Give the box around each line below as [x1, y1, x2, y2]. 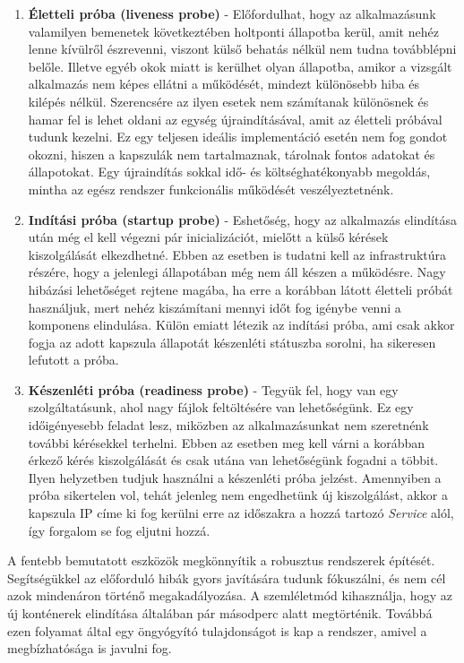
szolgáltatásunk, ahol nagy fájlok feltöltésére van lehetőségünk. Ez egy [28, 398, 414, 417]
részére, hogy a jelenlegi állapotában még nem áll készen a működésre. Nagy [28, 263, 446, 281]
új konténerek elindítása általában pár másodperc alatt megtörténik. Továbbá [7, 604, 433, 622]
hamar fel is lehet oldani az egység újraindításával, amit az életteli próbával [28, 109, 443, 128]
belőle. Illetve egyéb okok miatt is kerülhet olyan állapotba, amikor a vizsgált [28, 56, 452, 75]
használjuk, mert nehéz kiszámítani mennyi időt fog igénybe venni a [28, 297, 401, 316]
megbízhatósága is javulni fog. [7, 639, 172, 658]
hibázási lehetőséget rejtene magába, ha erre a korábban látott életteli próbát [28, 280, 453, 298]
